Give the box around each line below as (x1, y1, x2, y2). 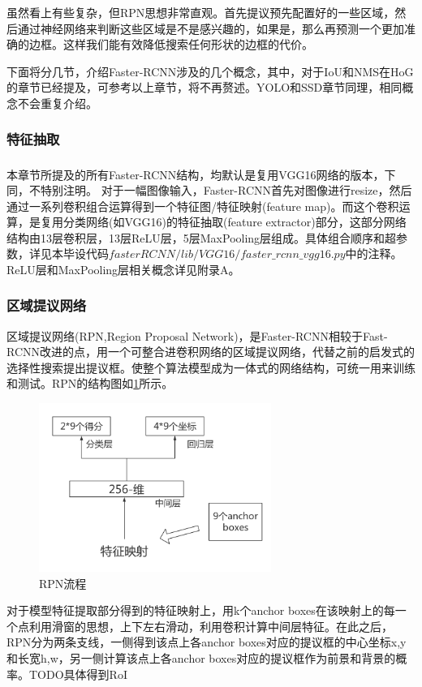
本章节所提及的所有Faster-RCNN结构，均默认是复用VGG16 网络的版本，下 (6, 165, 396, 182)
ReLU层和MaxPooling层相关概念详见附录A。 (6, 260, 240, 277)
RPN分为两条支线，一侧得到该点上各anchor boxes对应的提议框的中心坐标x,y (6, 633, 407, 651)
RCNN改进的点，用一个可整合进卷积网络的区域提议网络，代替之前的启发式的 (6, 343, 416, 360)
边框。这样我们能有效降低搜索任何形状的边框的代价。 (28, 36, 313, 53)
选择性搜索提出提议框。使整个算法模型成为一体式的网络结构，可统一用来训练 (6, 359, 416, 376)
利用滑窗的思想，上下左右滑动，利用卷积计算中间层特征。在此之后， (28, 617, 393, 634)
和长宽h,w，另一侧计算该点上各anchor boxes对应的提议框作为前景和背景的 (6, 649, 396, 666)
